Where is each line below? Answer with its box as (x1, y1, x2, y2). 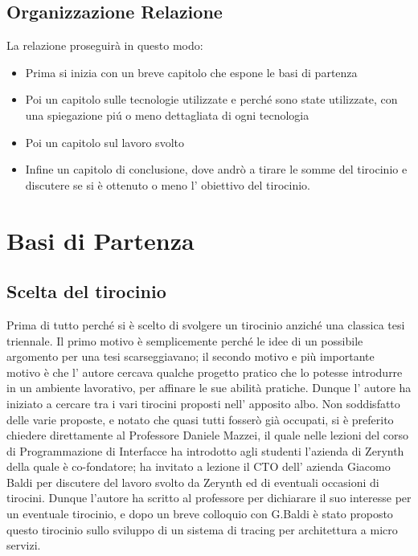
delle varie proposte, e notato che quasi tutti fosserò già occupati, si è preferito (6, 411, 394, 427)
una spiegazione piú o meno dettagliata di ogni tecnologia (25, 106, 309, 123)
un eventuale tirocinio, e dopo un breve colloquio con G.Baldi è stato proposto (6, 505, 393, 522)
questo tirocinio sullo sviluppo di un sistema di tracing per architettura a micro (6, 521, 398, 538)
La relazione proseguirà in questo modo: (6, 37, 203, 54)
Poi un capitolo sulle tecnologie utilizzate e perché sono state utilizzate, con (25, 91, 398, 108)
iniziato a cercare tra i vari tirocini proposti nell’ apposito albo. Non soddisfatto (6, 395, 400, 411)
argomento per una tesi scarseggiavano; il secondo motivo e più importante (6, 348, 375, 365)
